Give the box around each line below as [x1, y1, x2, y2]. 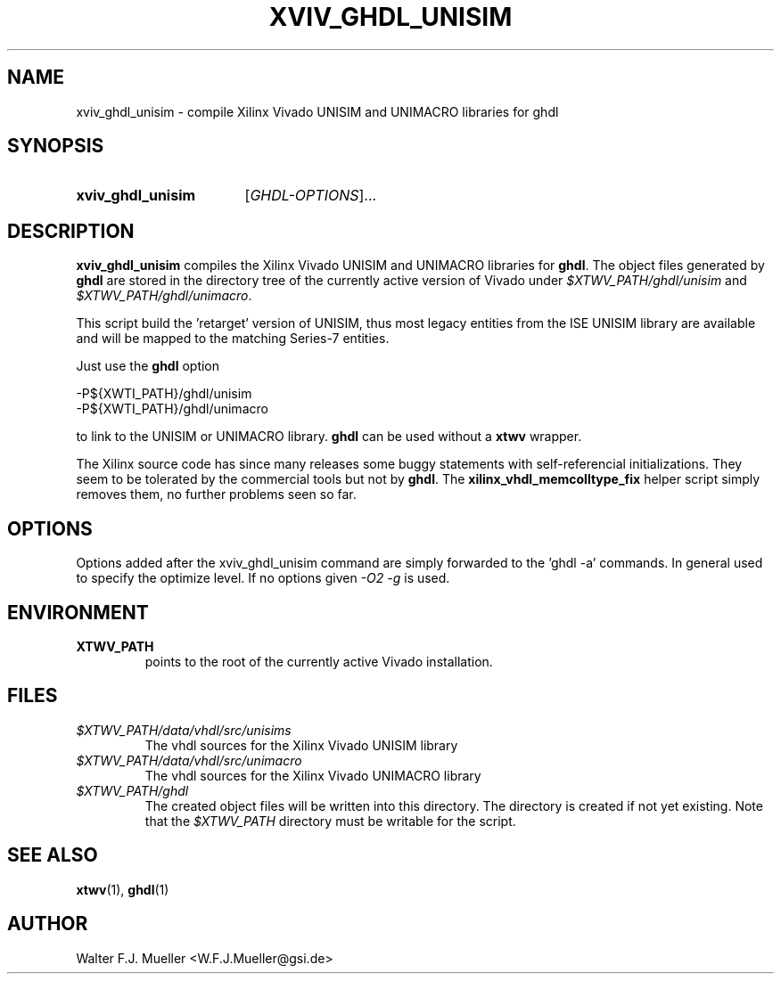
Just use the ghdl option [76, 358, 220, 374]
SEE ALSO [7, 844, 98, 867]
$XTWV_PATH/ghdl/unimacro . [76, 288, 252, 304]
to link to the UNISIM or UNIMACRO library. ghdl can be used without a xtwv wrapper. [76, 429, 582, 445]
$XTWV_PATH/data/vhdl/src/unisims [76, 722, 292, 738]
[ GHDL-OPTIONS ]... [244, 186, 377, 205]
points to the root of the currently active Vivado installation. [144, 653, 493, 669]
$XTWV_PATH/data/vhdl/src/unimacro [76, 752, 302, 768]
